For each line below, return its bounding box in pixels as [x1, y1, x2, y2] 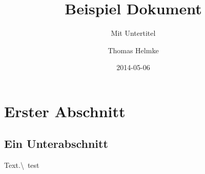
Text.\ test [4, 160, 39, 170]
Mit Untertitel [111, 28, 156, 38]
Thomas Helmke [108, 45, 159, 55]
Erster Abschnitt [4, 100, 126, 121]
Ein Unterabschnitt [4, 136, 108, 151]
